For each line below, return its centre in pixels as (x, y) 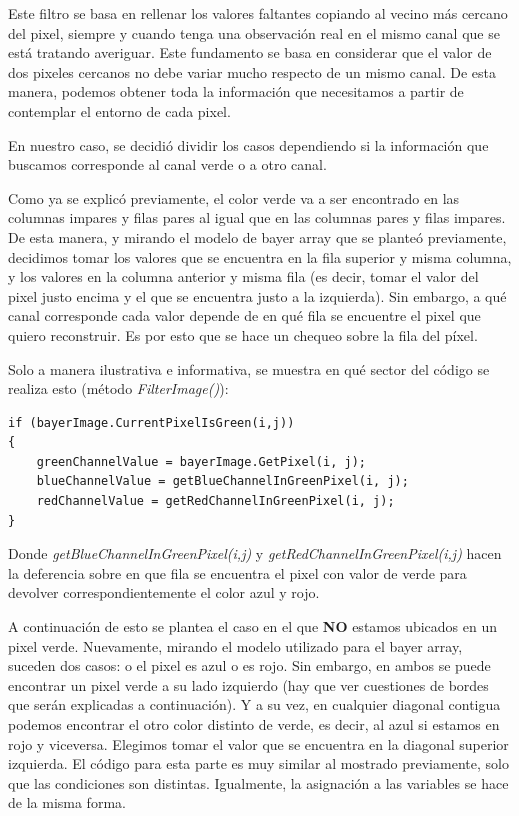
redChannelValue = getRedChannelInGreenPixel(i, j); (215, 501)
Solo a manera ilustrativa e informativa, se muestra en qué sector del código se (249, 368)
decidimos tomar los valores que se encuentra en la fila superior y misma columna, (260, 256)
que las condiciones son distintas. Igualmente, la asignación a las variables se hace (258, 782)
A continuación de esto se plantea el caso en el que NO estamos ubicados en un (253, 626)
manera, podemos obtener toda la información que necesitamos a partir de (236, 91)
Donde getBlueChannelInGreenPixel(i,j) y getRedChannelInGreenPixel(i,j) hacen (255, 553)
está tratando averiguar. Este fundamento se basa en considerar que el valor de (250, 52)
